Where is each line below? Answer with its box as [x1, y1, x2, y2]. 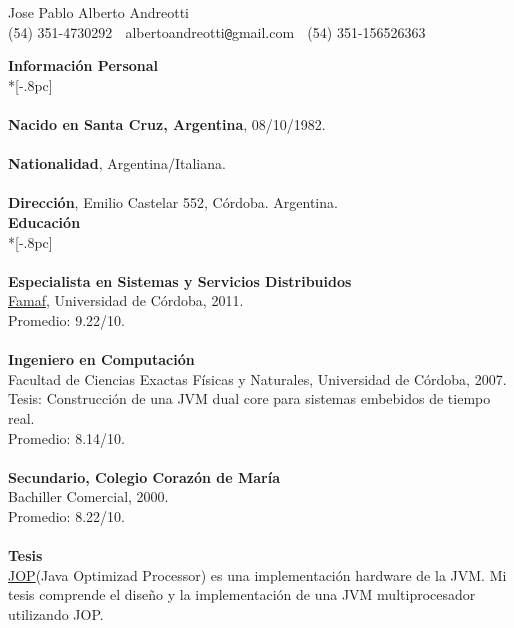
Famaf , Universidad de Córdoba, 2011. [8, 290, 244, 311]
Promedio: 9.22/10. [8, 309, 125, 330]
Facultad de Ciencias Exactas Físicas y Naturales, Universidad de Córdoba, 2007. [8, 368, 507, 389]
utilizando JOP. [8, 603, 104, 624]
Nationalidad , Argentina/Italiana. [8, 153, 226, 174]
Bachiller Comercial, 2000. [8, 486, 169, 507]
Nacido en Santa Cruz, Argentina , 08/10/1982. [8, 114, 326, 135]
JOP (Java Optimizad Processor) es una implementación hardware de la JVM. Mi [8, 564, 507, 585]
